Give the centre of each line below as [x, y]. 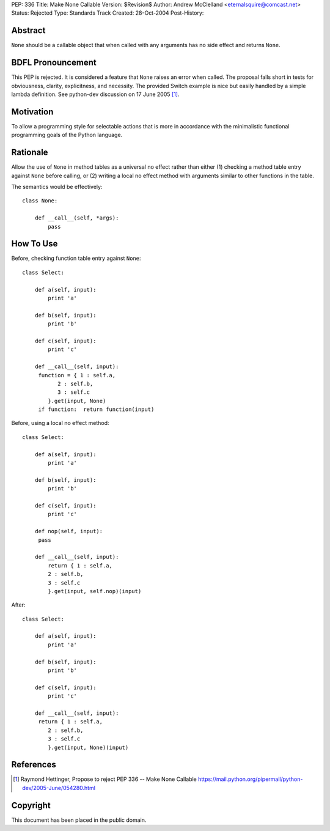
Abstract [28, 31]
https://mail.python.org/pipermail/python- [250, 779]
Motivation [32, 112]
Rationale [30, 153]
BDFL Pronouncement [54, 63]
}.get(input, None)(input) [88, 747]
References [34, 765]
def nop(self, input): [69, 531]
